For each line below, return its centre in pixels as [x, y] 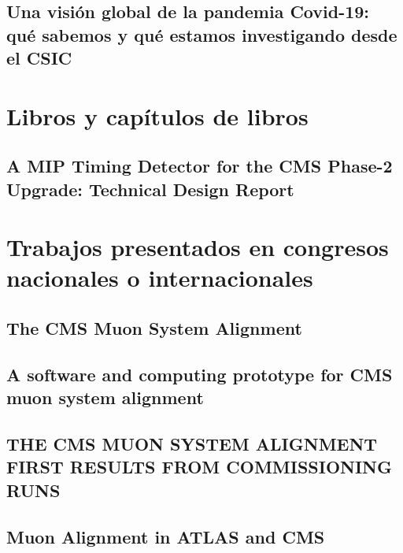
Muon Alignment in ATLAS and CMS [166, 536]
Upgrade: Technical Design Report [150, 189]
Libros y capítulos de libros [157, 115]
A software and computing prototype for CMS [200, 374]
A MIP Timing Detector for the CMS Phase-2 [200, 166]
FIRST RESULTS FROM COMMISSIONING [199, 467]
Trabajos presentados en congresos [198, 247]
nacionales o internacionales [160, 278]
